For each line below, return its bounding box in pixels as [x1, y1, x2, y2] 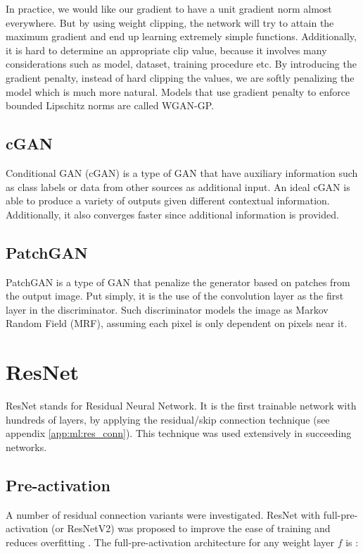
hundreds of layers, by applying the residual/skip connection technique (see [6, 412, 330, 426]
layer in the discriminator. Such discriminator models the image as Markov [6, 302, 329, 316]
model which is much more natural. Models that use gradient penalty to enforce [6, 84, 350, 99]
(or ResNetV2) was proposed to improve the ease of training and [51, 521, 331, 536]
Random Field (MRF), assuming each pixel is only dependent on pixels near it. [6, 316, 348, 331]
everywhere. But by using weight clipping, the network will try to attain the [6, 15, 334, 30]
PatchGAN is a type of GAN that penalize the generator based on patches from [6, 274, 350, 289]
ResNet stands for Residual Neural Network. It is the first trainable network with [6, 398, 357, 413]
